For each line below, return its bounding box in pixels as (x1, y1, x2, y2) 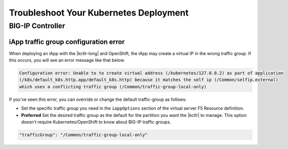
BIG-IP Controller (9, 21, 65, 30)
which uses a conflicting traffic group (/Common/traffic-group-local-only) (19, 84, 207, 90)
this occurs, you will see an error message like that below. (9, 57, 125, 63)
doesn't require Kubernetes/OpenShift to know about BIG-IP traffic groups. (21, 119, 171, 125)
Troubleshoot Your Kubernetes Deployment (9, 7, 189, 18)
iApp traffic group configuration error (9, 37, 125, 46)
